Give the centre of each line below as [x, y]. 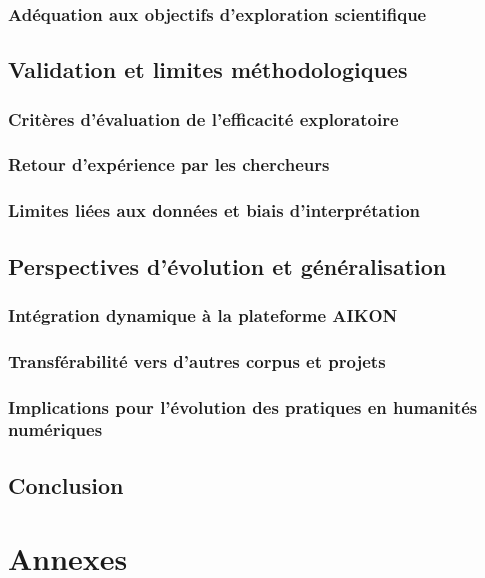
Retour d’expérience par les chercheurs [169, 164]
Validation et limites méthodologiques [208, 69]
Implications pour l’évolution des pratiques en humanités [243, 406]
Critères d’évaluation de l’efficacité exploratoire [203, 118]
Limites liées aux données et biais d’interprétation [214, 210]
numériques [55, 429]
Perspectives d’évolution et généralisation [227, 265]
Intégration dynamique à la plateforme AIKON [203, 314]
